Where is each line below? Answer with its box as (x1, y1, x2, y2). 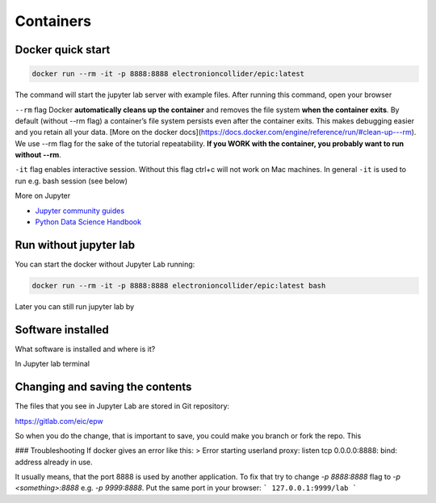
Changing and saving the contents (15, 380, 192, 394)
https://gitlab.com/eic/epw (15, 416, 104, 425)
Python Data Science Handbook (35, 217, 141, 227)
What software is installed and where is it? (15, 344, 156, 354)
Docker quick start (15, 43, 111, 57)
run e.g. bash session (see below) (15, 176, 128, 186)
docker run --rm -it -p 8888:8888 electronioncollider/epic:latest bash (31, 281, 326, 290)
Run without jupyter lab (15, 238, 136, 252)
